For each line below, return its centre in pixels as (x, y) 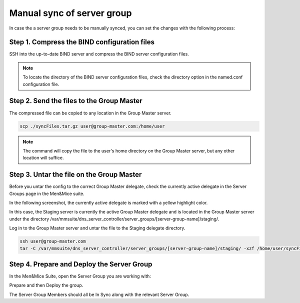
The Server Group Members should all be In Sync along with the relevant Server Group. (99, 294)
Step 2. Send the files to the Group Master (76, 101)
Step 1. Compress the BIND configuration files (82, 42)
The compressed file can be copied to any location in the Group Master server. (90, 113)
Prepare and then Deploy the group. (46, 285)
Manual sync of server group (70, 13)
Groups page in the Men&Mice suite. (47, 193)
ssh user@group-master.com (53, 241)
